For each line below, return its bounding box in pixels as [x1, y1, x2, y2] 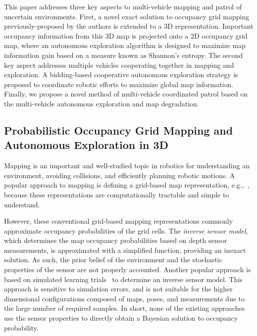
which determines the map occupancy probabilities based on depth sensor [4, 235, 227, 245]
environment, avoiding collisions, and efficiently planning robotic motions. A [4, 170, 235, 180]
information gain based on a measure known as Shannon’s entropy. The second [4, 49, 243, 60]
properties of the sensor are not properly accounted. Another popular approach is [4, 264, 251, 275]
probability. [4, 322, 39, 333]
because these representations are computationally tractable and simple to [4, 189, 229, 199]
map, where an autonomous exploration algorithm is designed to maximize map [4, 40, 246, 50]
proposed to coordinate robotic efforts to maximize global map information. [4, 79, 234, 89]
